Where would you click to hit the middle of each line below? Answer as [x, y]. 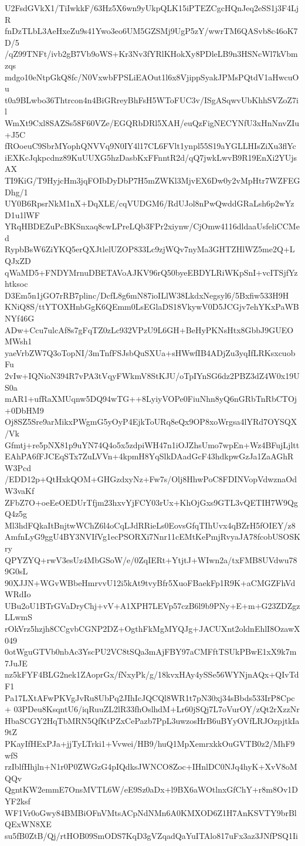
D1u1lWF [22, 214]
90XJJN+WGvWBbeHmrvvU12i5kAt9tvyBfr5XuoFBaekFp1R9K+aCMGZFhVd [150, 582]
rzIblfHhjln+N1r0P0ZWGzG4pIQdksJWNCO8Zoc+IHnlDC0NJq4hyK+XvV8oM [151, 767]
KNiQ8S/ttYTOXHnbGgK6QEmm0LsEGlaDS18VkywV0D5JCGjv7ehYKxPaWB [152, 307]
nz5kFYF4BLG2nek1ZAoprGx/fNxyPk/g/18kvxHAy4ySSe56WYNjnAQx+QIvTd [152, 674]
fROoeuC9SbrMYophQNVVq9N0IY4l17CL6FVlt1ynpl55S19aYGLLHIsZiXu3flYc [150, 146]
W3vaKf [20, 490]
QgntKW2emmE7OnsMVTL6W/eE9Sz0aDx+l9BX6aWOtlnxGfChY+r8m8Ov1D [151, 789]
